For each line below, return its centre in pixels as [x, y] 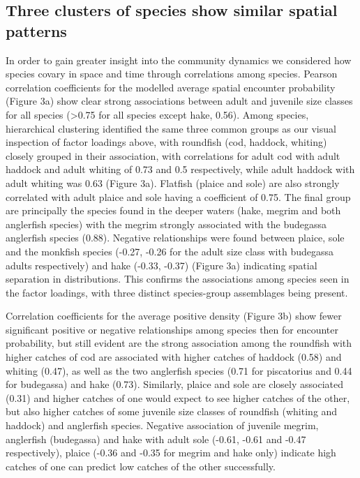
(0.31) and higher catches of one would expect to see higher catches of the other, [178, 397]
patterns [36, 30]
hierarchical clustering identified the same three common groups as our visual [171, 128]
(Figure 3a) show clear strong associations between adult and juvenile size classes [179, 101]
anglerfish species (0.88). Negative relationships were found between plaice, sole [175, 238]
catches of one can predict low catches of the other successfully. [141, 466]
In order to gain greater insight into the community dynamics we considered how [179, 60]
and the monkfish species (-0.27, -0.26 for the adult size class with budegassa [170, 251]
